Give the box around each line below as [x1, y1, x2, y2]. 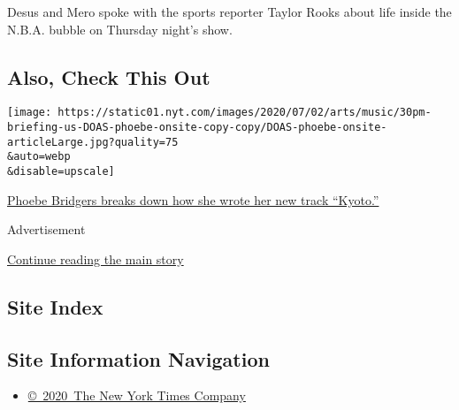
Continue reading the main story [7, 249, 184, 268]
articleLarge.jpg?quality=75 [7, 135, 179, 148]
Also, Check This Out [7, 63, 210, 90]
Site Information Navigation [7, 345, 270, 372]
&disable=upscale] [7, 165, 115, 178]
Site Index [7, 292, 103, 320]
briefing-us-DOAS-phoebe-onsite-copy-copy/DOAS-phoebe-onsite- [7, 121, 387, 134]
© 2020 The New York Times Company [27, 386, 246, 405]
